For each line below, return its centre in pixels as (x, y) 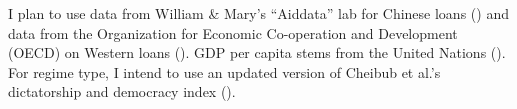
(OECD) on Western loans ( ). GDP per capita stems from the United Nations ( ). (257, 52)
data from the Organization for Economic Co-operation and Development (233, 32)
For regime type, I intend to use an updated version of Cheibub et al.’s (224, 71)
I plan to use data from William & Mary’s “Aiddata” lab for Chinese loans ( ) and (258, 13)
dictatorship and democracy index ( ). (122, 91)
